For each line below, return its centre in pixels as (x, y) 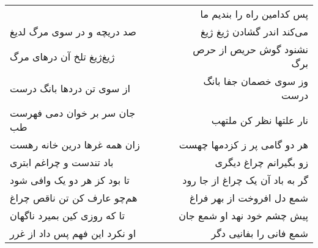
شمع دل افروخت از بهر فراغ (249, 198)
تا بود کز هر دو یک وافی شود (70, 180)
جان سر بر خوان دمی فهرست (73, 113)
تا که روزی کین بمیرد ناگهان (67, 215)
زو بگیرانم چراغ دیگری (261, 162)
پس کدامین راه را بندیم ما (254, 14)
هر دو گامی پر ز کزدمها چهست (243, 144)
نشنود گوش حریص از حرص (250, 49)
